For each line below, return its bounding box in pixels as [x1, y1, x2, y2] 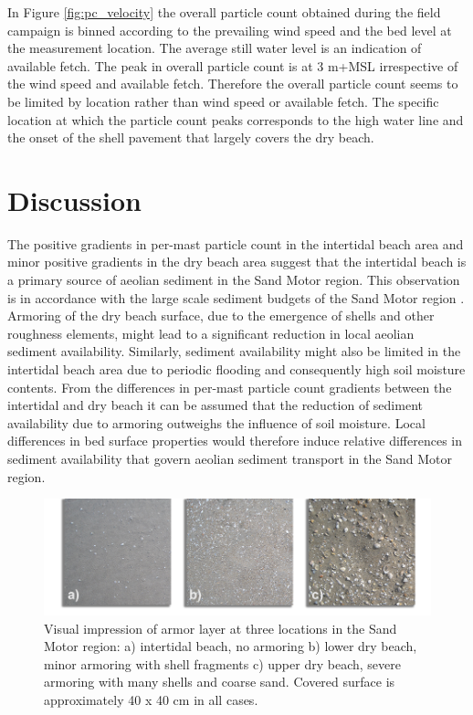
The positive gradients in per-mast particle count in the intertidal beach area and [7, 234, 464, 253]
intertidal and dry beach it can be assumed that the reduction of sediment [7, 395, 423, 415]
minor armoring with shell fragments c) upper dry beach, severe [44, 654, 401, 673]
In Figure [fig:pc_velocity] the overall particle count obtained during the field [7, 3, 441, 21]
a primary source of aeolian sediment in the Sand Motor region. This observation [7, 270, 460, 289]
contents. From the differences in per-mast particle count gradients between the [7, 377, 452, 396]
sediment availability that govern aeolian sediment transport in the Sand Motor [7, 449, 452, 468]
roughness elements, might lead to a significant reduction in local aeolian [7, 323, 415, 342]
